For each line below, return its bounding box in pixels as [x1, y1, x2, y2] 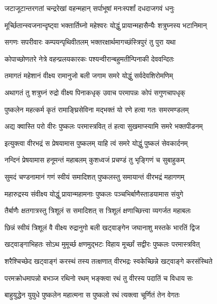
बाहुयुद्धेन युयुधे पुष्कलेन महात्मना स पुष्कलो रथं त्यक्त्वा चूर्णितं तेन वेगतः [5, 289, 180, 300]
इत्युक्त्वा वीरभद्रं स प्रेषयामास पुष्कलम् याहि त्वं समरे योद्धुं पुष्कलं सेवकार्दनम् [5, 137, 188, 148]
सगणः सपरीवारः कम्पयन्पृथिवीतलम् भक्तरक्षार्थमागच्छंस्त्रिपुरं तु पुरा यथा [5, 37, 176, 47]
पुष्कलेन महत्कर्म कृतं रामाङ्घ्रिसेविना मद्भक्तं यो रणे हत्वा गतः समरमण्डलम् [5, 104, 189, 114]
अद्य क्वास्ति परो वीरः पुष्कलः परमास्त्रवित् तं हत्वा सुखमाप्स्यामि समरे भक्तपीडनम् [5, 121, 203, 131]
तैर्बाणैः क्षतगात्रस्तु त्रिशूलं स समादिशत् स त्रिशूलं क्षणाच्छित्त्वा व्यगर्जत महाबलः [5, 205, 191, 216]
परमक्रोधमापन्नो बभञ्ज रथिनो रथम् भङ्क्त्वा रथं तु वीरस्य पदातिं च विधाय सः [5, 272, 193, 283]
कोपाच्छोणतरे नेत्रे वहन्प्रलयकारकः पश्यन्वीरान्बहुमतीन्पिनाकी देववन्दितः [5, 53, 174, 64]
